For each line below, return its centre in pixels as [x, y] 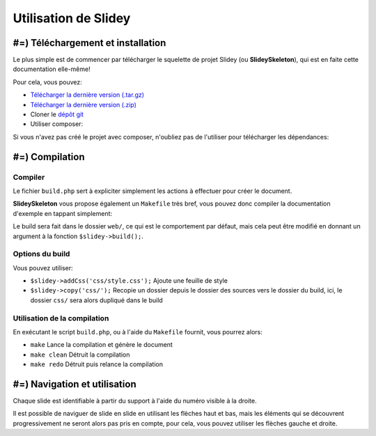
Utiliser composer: [57, 124]
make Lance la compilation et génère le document [102, 345]
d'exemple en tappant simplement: [63, 213]
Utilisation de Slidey [72, 18]
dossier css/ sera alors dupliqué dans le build [96, 300]
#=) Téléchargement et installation [89, 43]
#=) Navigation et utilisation [75, 384]
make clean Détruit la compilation [80, 355]
